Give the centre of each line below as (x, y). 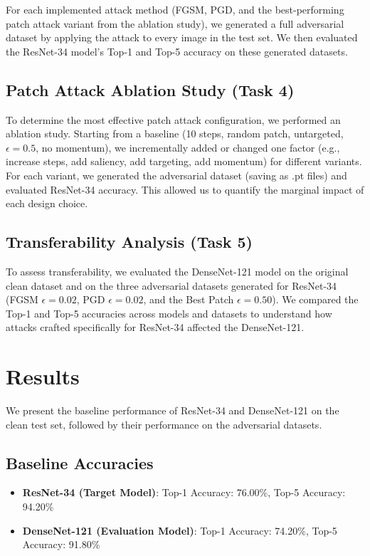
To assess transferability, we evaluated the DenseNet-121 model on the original (177, 271)
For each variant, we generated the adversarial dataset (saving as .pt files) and (176, 175)
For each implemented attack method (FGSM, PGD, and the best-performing (175, 9)
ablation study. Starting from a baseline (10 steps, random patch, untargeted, (175, 133)
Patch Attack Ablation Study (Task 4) (150, 89)
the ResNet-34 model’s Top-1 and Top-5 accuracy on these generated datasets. (177, 51)
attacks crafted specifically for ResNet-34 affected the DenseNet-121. (155, 327)
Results (43, 376)
